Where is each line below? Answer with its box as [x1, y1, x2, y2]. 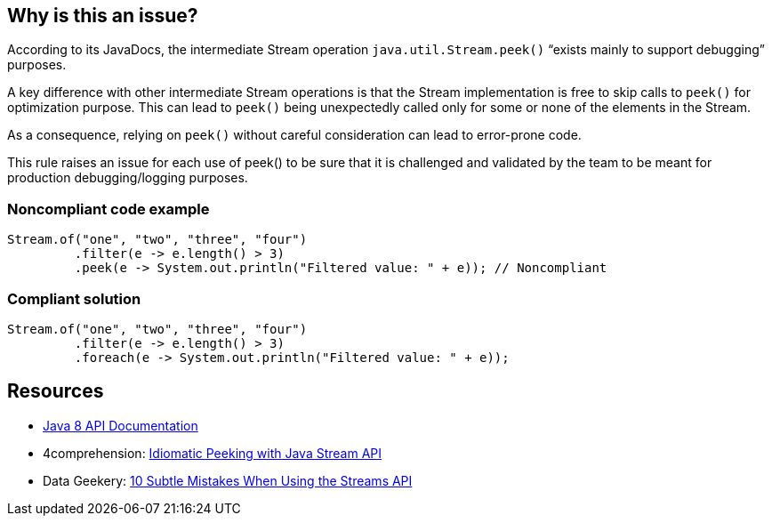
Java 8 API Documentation [43, 417, 198, 433]
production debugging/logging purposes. [7, 170, 248, 186]
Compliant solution [7, 289, 141, 308]
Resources [7, 380, 104, 403]
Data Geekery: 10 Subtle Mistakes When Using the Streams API [43, 472, 413, 488]
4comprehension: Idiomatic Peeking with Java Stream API [43, 445, 382, 461]
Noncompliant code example [7, 199, 210, 218]
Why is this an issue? [7, 4, 198, 27]
